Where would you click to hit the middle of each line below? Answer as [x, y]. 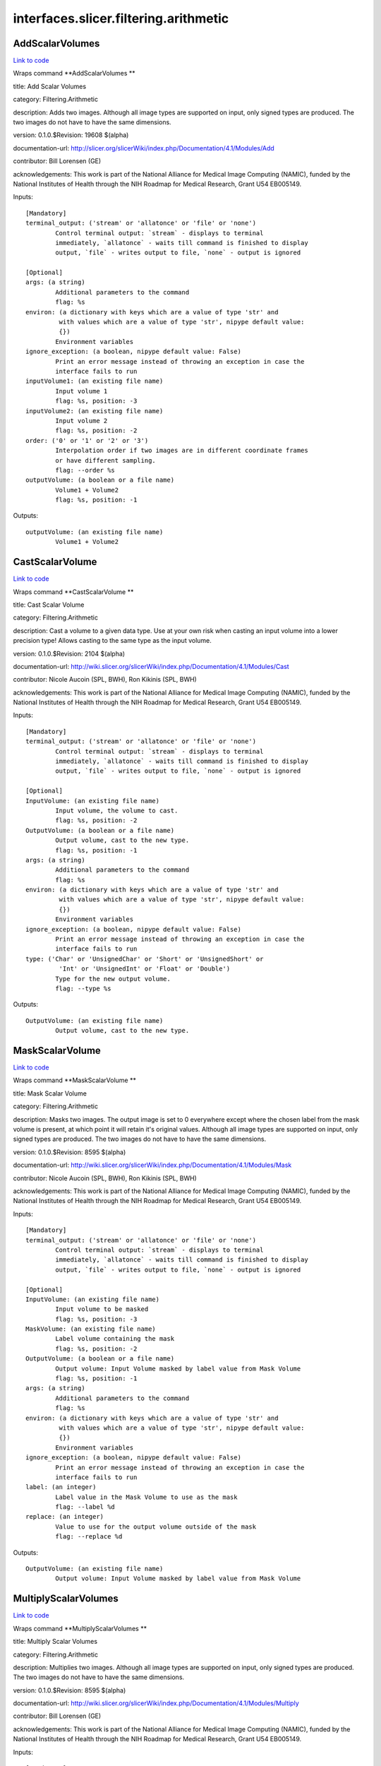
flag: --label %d [85, 1507]
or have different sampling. [106, 460]
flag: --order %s [85, 470]
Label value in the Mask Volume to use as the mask [146, 1497]
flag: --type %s [83, 989]
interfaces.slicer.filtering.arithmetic [121, 18]
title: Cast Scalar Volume [49, 605]
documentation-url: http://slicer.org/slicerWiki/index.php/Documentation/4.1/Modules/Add [144, 148]
